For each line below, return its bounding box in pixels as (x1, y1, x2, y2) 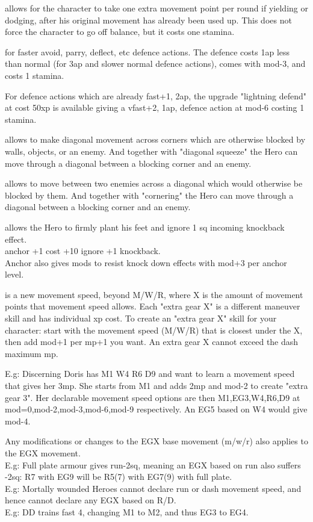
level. (5, 268, 24, 281)
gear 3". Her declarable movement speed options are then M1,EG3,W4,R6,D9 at (5, 391, 300, 403)
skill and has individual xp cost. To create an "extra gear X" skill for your (5, 312, 277, 325)
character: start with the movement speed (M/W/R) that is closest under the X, (5, 323, 303, 336)
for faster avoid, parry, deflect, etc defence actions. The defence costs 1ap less (5, 45, 290, 58)
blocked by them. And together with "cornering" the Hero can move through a (5, 188, 294, 201)
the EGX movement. (5, 447, 81, 459)
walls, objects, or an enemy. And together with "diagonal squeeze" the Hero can (5, 144, 298, 157)
